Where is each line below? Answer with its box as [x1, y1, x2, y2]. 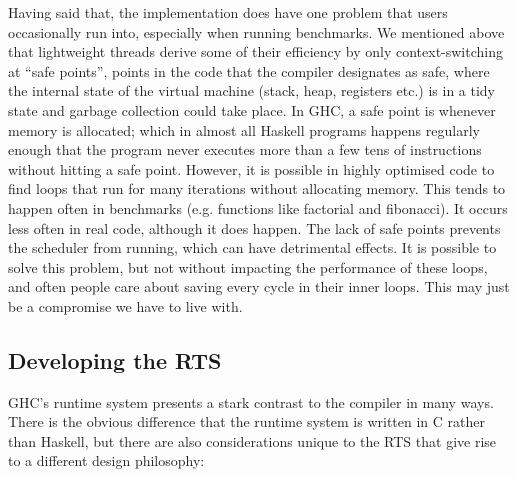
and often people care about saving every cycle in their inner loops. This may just [8, 276, 510, 297]
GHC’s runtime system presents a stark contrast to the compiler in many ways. [8, 391, 494, 412]
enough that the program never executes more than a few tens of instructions [8, 139, 482, 160]
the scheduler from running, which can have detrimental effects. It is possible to [8, 237, 497, 258]
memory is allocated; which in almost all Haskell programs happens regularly [8, 119, 480, 140]
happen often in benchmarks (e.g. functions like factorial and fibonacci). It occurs [8, 197, 508, 218]
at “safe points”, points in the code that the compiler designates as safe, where [8, 60, 490, 81]
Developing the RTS [8, 344, 222, 375]
